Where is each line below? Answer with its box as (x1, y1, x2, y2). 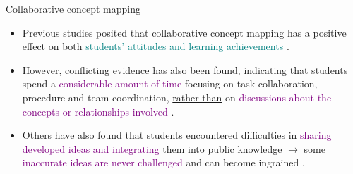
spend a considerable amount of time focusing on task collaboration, (22, 76, 318, 91)
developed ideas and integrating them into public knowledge (22, 141, 282, 156)
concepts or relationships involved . (22, 104, 174, 118)
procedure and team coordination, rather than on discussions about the (22, 89, 332, 104)
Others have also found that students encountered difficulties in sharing (22, 128, 332, 142)
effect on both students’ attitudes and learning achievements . (22, 39, 289, 54)
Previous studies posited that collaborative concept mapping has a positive (22, 25, 347, 39)
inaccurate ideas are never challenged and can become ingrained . (22, 155, 305, 170)
